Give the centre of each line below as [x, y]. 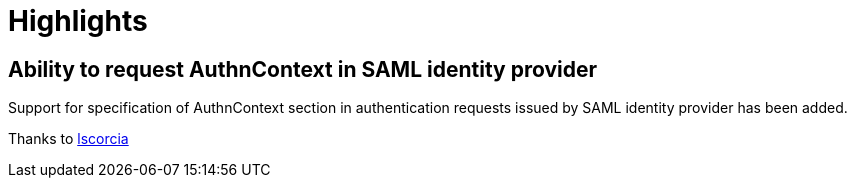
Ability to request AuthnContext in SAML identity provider [303, 69]
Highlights [78, 21]
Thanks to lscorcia [68, 139]
